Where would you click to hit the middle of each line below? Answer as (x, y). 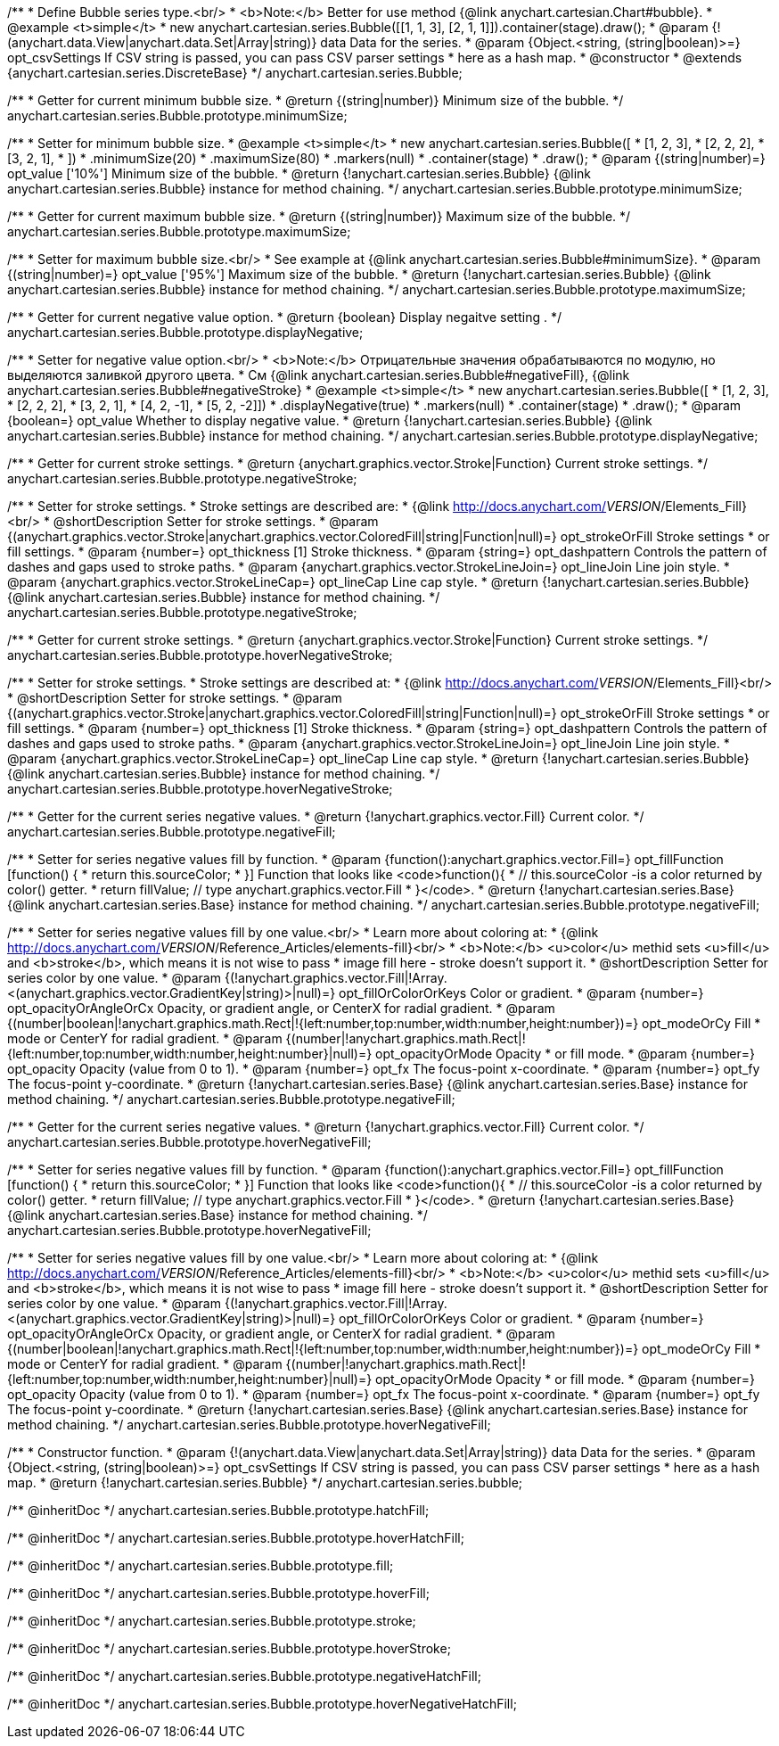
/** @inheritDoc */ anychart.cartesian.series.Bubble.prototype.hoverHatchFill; (236, 1538)
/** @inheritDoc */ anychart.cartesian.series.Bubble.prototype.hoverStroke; (229, 1648)
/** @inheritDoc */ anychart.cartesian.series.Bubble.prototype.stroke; (212, 1621)
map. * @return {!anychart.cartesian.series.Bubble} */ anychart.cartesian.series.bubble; (265, 1482)
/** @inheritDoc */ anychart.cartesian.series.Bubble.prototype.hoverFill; (218, 1593)
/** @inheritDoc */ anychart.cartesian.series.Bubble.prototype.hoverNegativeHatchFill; (262, 1704)
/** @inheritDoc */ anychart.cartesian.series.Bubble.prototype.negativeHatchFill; (244, 1676)
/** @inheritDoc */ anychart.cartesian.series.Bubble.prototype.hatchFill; (218, 1510)
